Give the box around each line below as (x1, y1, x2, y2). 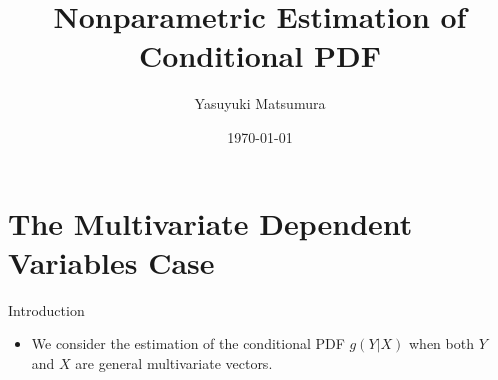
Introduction (8, 299, 85, 320)
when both (408, 333, 474, 354)
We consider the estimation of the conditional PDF (31, 333, 345, 354)
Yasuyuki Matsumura (194, 93, 326, 114)
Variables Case (8, 241, 215, 282)
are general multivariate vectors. (75, 352, 273, 373)
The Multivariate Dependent (8, 202, 413, 243)
